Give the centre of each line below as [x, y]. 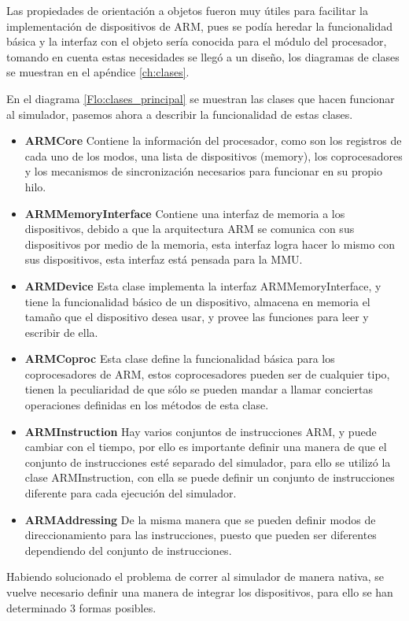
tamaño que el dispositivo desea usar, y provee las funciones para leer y [197, 317]
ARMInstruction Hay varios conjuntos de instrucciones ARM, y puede [201, 431]
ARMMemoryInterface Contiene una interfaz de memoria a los [185, 213]
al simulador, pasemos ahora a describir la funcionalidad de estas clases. [180, 114]
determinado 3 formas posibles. [81, 607]
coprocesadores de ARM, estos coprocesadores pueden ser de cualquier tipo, [207, 373]
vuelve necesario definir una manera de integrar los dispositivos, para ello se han [200, 592]
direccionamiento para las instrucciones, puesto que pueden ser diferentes [201, 535]
